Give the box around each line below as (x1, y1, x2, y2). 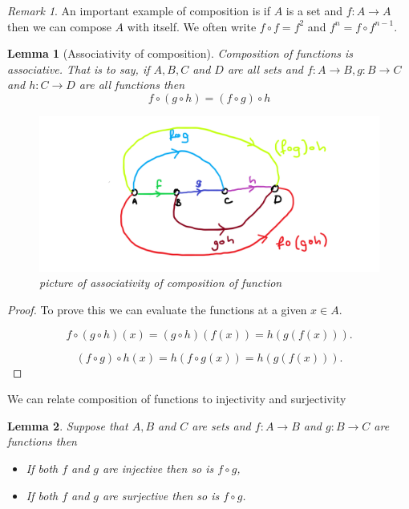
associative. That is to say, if (7, 60, 150, 77)
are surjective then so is (102, 487, 220, 503)
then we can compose (7, 18, 111, 34)
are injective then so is (102, 459, 214, 476)
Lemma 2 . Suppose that (7, 417, 128, 434)
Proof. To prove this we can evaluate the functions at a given (7, 301, 307, 317)
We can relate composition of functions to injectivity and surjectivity (7, 390, 346, 407)
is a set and (285, 2, 342, 18)
